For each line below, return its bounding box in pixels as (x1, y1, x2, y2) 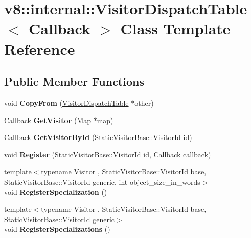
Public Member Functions (4, 73, 144, 89)
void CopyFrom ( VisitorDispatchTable (4, 97, 129, 108)
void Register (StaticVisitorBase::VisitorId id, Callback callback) (4, 149, 211, 160)
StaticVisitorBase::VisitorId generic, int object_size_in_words (4, 176, 200, 187)
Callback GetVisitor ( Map (4, 114, 91, 125)
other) (134, 97, 154, 108)
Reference (4, 38, 75, 59)
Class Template (120, 18, 231, 39)
